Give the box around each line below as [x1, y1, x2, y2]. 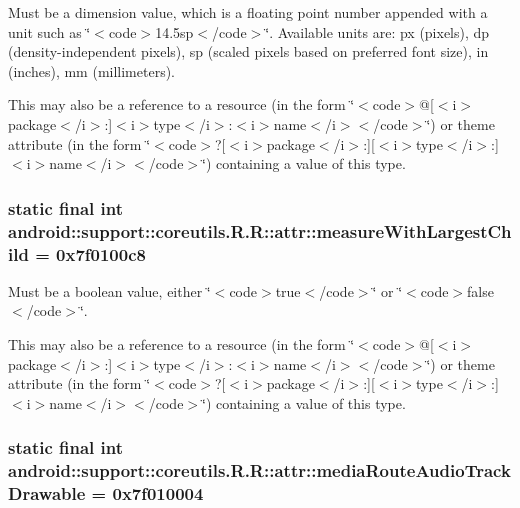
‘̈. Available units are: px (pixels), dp [265, 21, 490, 42]
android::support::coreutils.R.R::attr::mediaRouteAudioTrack [8, 458, 511, 483]
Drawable [8, 481, 86, 506]
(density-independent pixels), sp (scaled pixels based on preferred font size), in [8, 41, 489, 62]
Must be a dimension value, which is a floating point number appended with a [8, 2, 488, 22]
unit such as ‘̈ [8, 21, 91, 42]
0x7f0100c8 [56, 241, 146, 266]
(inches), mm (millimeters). [8, 60, 176, 81]
